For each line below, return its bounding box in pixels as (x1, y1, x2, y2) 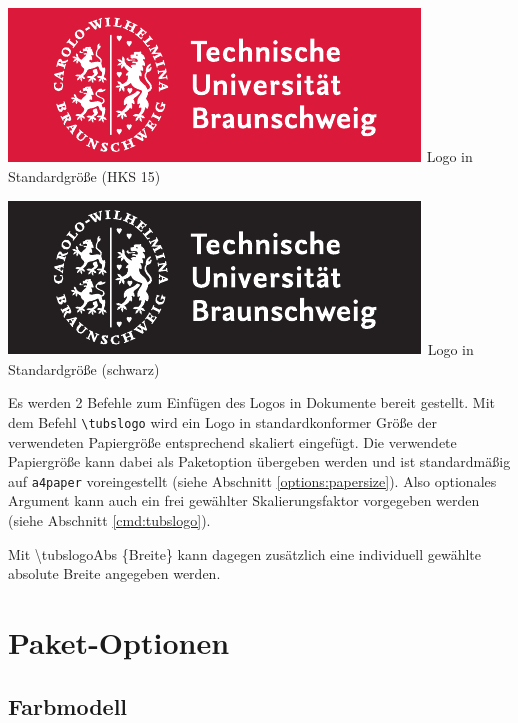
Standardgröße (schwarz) (8, 358, 160, 379)
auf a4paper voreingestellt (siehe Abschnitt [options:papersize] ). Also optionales (8, 470, 497, 491)
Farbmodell (8, 690, 128, 721)
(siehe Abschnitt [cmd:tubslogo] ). (8, 510, 211, 531)
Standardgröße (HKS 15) (8, 165, 161, 186)
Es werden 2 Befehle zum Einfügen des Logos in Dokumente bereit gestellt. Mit (8, 392, 496, 413)
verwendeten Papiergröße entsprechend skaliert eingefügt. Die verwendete (8, 431, 457, 452)
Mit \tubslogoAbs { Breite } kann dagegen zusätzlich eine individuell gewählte (8, 543, 481, 564)
